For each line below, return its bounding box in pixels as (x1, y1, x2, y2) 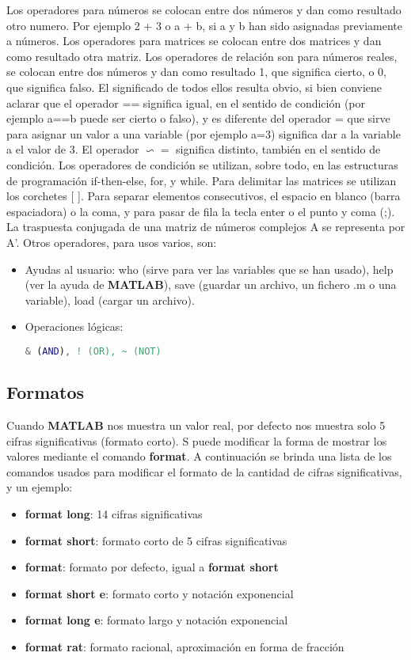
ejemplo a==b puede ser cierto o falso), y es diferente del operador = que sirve (6, 110, 390, 127)
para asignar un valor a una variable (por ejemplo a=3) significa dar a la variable (6, 125, 401, 142)
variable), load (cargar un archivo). (25, 291, 195, 308)
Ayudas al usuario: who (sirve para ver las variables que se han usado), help (25, 260, 394, 277)
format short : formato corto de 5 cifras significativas (25, 532, 287, 548)
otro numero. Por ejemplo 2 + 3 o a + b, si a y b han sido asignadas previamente (6, 17, 402, 33)
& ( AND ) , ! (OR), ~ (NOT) (25, 345, 162, 357)
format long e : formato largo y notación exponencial (25, 612, 288, 628)
